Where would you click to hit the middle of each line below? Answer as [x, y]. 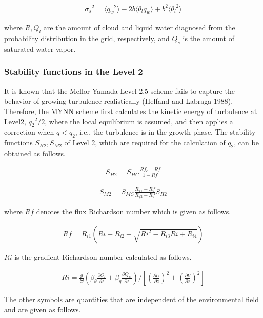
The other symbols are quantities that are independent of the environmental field [132, 299]
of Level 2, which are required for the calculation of [145, 143]
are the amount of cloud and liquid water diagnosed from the [139, 27]
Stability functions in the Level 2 [74, 72]
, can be [246, 143]
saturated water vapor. [40, 49]
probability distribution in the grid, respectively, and [87, 38]
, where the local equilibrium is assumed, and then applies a [139, 121]
